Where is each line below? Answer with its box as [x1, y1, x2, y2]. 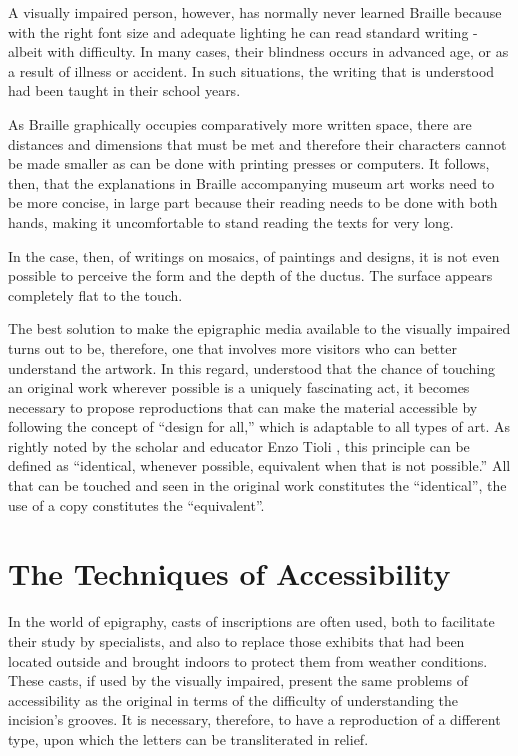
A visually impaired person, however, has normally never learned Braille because [8, 2, 502, 22]
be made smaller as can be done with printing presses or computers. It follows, [8, 153, 490, 174]
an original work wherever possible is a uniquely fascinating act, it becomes [8, 377, 470, 398]
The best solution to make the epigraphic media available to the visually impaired [8, 318, 511, 339]
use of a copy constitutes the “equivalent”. [8, 494, 265, 515]
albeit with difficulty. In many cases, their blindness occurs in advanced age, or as [8, 41, 509, 62]
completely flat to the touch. [8, 284, 183, 305]
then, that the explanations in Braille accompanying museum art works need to [8, 172, 495, 193]
